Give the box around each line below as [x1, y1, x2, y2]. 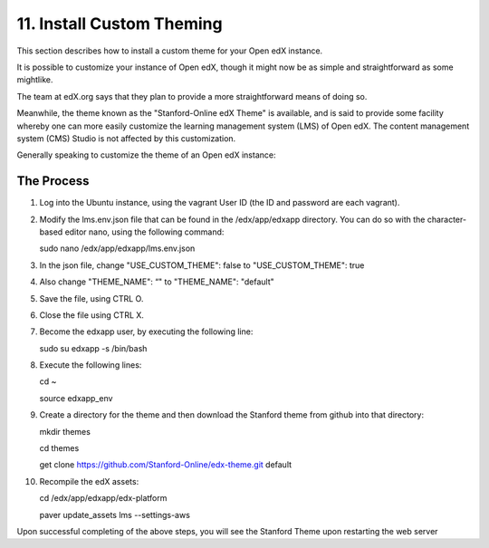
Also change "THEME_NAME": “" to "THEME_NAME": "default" [39, 276, 275, 287]
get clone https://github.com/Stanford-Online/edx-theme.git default [39, 459, 292, 470]
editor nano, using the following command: [64, 226, 225, 237]
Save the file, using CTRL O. [39, 293, 144, 303]
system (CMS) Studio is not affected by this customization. [16, 132, 236, 144]
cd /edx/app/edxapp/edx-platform [39, 493, 168, 504]
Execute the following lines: [39, 360, 142, 370]
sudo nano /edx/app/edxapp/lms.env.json [39, 243, 196, 254]
